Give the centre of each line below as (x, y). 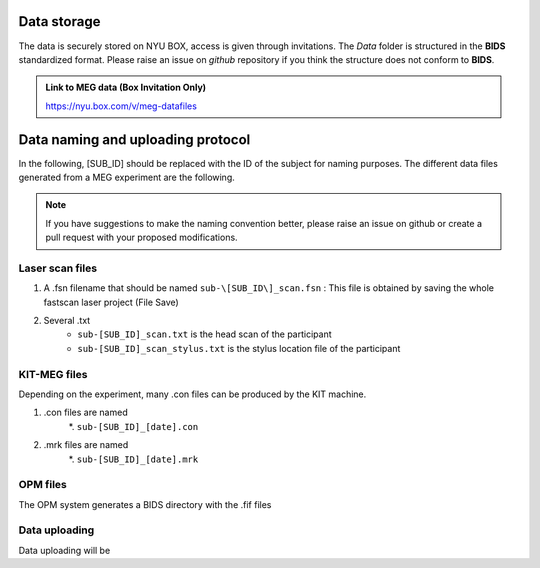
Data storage (59, 21)
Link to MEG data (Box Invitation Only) (126, 87)
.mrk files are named (86, 445)
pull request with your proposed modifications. (142, 237)
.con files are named (86, 412)
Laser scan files (58, 268)
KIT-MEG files (53, 374)
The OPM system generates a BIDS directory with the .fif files (145, 504)
